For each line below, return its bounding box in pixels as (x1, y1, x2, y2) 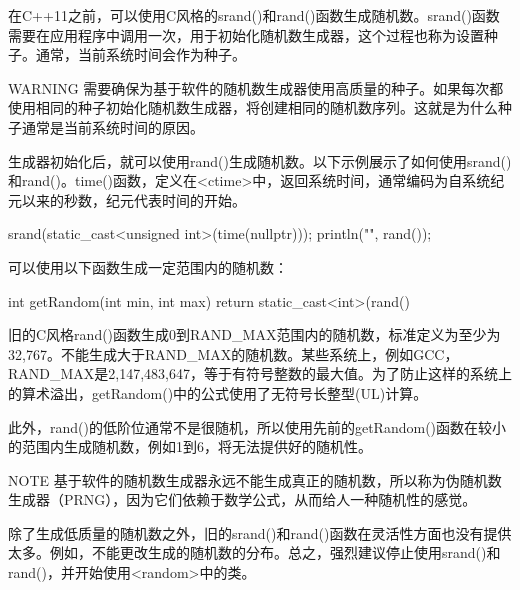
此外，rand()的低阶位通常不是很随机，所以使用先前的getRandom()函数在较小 (8, 416, 507, 437)
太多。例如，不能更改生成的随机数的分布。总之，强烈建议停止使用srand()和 (8, 542, 501, 563)
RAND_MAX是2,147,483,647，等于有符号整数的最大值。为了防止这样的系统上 (8, 363, 513, 384)
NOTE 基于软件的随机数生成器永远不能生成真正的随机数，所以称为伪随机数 (8, 469, 502, 490)
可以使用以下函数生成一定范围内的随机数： (8, 256, 288, 277)
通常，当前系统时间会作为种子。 (35, 44, 246, 65)
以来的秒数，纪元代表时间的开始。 (21, 189, 246, 210)
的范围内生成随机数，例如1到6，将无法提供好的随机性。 (8, 436, 372, 457)
